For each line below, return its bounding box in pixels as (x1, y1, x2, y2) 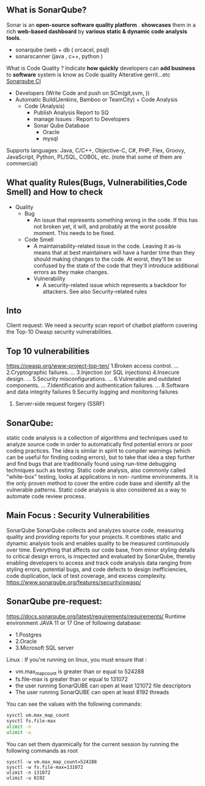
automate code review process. (6, 493, 86, 500)
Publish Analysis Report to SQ (33, 108, 109, 116)
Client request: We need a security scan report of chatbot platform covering (6, 321, 198, 329)
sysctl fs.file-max (6, 718, 56, 724)
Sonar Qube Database (33, 122, 90, 129)
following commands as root (6, 747, 78, 754)
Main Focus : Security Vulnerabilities (6, 511, 150, 521)
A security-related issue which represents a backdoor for (42, 281, 187, 288)
